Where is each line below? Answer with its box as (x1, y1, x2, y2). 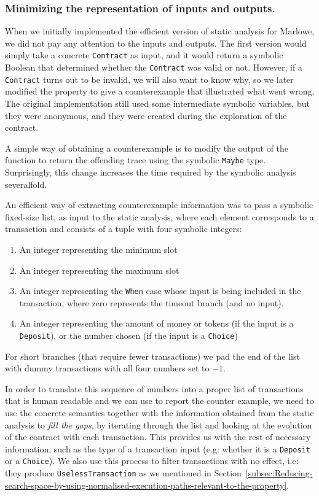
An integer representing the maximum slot (19, 263, 179, 276)
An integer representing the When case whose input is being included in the (19, 284, 301, 297)
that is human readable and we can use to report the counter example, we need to (5, 394, 314, 407)
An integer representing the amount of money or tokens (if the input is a (19, 317, 294, 330)
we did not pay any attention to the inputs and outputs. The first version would (5, 36, 307, 49)
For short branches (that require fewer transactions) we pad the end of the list (5, 349, 300, 362)
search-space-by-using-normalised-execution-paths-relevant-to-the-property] (5, 478, 287, 491)
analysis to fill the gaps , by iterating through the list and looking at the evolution (5, 418, 312, 431)
